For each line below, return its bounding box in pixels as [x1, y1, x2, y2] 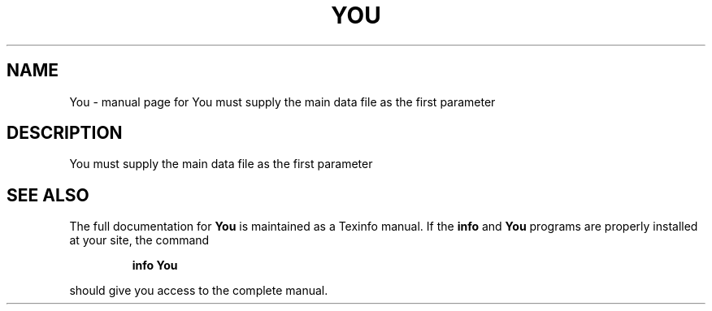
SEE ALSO [7, 184, 89, 205]
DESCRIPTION [7, 123, 123, 144]
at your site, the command [69, 233, 210, 248]
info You [132, 258, 178, 273]
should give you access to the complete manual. [69, 283, 328, 298]
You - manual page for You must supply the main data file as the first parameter [69, 94, 496, 109]
